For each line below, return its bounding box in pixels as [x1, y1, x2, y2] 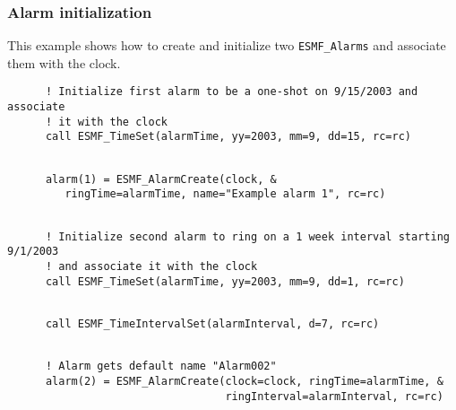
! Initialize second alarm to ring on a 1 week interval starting [45, 230, 450, 243]
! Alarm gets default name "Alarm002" [45, 360, 277, 373]
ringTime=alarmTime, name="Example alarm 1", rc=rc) [65, 188, 386, 201]
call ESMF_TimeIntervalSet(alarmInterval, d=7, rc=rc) [45, 318, 380, 330]
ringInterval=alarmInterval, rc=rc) [225, 389, 443, 403]
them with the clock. [7, 53, 121, 72]
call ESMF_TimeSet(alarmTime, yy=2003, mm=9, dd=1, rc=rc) [45, 275, 405, 288]
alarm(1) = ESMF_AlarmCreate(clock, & [45, 172, 277, 186]
